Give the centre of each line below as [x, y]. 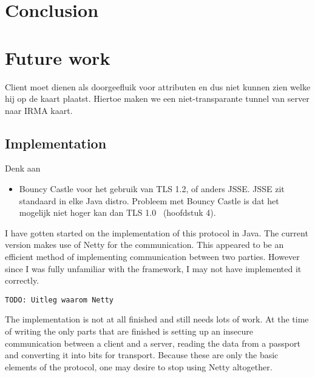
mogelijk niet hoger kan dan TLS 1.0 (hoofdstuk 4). [117, 212]
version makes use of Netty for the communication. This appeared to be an [144, 245]
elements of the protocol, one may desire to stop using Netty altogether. [139, 366]
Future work [58, 57]
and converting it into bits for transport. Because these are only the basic [142, 355]
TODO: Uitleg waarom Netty [59, 300]
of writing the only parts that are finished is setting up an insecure [129, 331]
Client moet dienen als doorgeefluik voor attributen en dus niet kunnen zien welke [158, 86]
